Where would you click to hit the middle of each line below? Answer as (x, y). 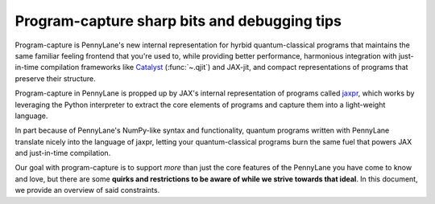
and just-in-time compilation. (63, 153)
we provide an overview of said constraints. (87, 190)
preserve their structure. (55, 78)
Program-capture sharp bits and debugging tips (178, 21)
